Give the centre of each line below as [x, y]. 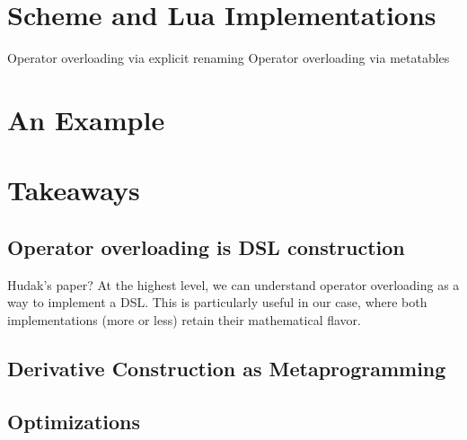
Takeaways [74, 190]
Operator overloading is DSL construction [206, 246]
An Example [86, 119]
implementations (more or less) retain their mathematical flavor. [184, 319]
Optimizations [74, 421]
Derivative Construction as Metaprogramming [227, 368]
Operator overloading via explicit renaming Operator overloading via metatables [229, 58]
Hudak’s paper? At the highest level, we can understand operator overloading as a [233, 284]
